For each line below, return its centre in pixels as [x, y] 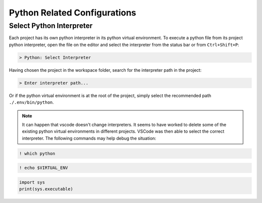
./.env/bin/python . [32, 102]
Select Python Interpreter [51, 26]
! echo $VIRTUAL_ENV [43, 168]
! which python [37, 153]
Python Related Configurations [73, 13]
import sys [32, 182]
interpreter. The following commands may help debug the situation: [89, 138]
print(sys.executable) [46, 189]
